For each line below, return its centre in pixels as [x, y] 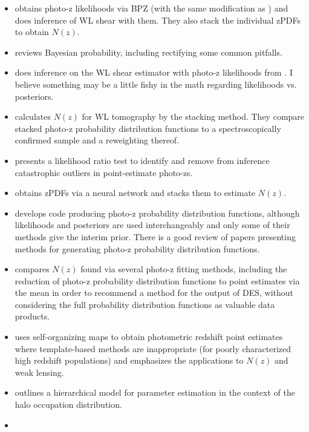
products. [32, 316]
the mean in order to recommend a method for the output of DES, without [154, 293]
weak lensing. [39, 372]
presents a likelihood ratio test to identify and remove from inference [142, 160]
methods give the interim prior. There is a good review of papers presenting [155, 236]
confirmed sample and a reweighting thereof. [97, 140]
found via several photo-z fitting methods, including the [184, 269]
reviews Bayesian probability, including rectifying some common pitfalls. [148, 52]
